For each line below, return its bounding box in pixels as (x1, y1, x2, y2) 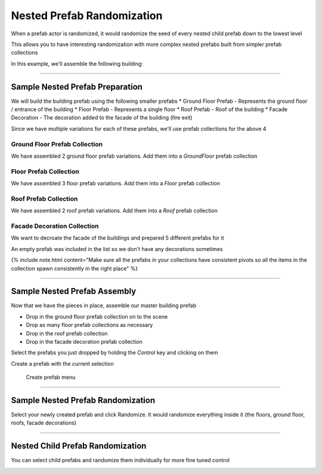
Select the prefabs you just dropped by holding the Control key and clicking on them (11, 349, 218, 356)
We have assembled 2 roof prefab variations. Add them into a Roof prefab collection (11, 207, 218, 215)
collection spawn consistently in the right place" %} (11, 265, 138, 272)
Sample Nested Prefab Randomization (11, 395, 155, 405)
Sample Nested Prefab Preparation (11, 81, 143, 92)
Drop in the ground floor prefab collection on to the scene (26, 313, 168, 320)
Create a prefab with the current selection (11, 360, 114, 367)
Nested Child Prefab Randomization (11, 441, 147, 451)
